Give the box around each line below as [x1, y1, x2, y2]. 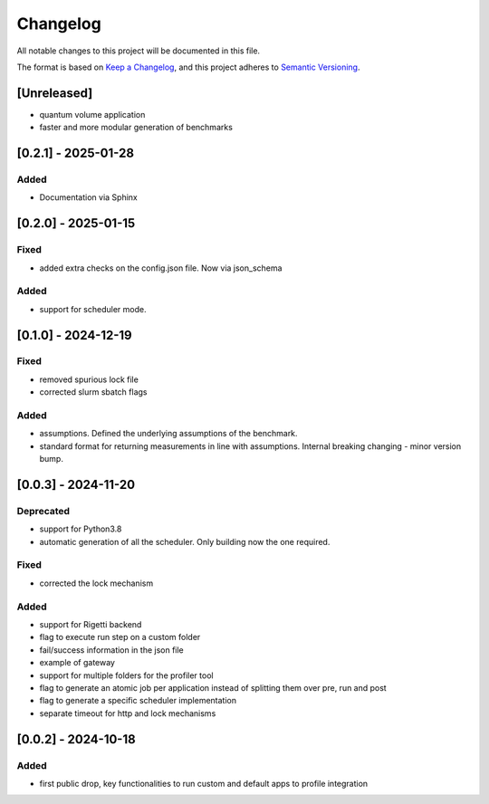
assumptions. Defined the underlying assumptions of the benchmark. [39, 428, 298, 439]
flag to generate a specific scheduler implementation [39, 695, 237, 706]
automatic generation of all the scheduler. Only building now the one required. [39, 536, 331, 547]
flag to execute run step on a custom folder [39, 632, 201, 643]
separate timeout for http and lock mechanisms [39, 707, 216, 719]
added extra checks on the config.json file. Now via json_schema [39, 263, 283, 273]
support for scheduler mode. [39, 303, 147, 314]
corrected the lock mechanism [39, 578, 154, 589]
